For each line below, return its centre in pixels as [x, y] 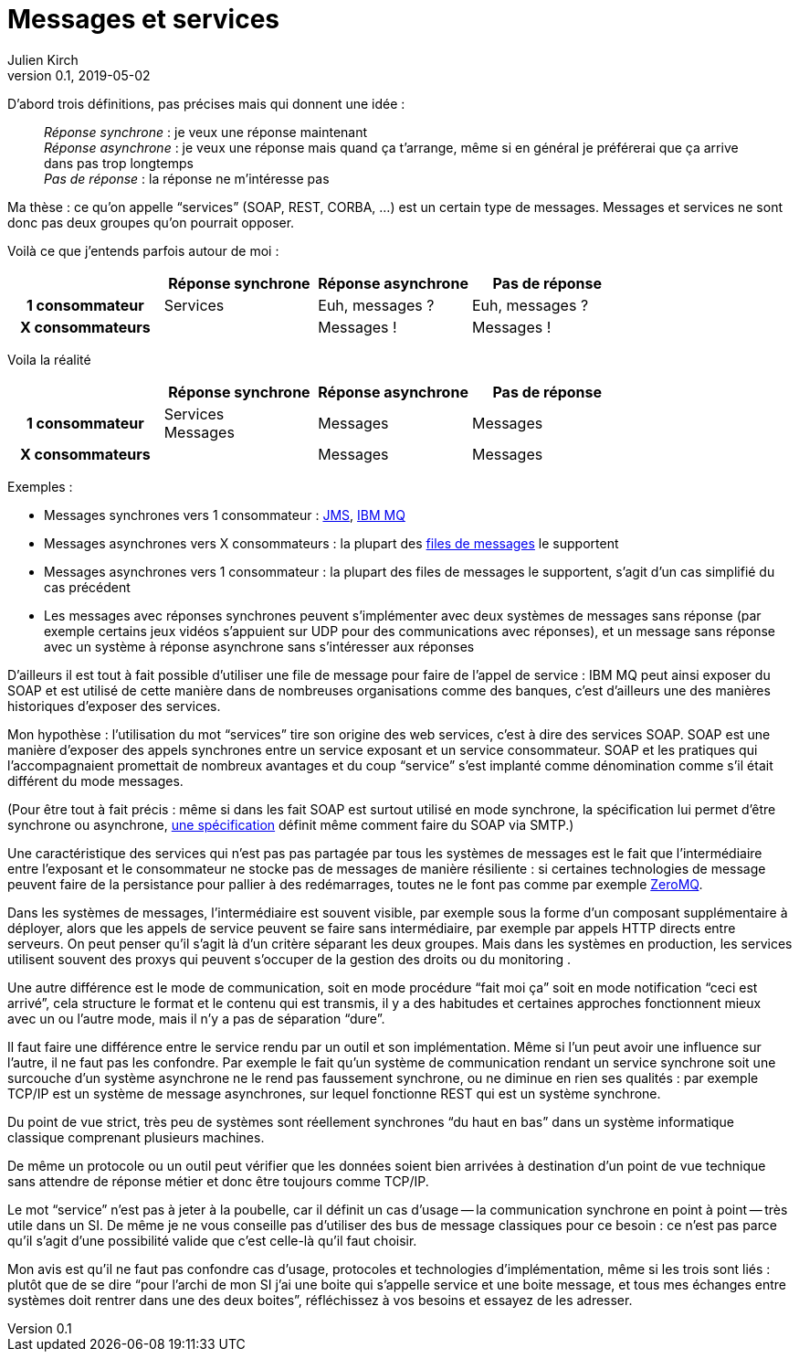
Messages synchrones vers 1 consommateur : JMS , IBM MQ [225, 515]
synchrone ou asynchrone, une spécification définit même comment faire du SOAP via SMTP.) [291, 824]
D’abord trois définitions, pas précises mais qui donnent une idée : [206, 103]
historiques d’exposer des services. [114, 706]
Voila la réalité [49, 359]
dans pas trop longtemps [119, 163]
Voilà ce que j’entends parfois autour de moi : [143, 250]
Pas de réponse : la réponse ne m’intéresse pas [187, 178]
